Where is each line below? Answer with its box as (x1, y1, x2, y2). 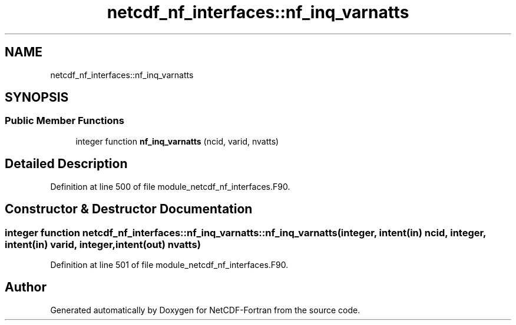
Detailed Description (5, 156, 128, 172)
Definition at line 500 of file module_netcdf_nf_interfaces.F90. (50, 181, 290, 192)
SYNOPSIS (5, 90, 69, 105)
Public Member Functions (5, 115, 124, 127)
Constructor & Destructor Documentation (5, 202, 253, 217)
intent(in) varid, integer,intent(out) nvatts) (5, 238, 201, 250)
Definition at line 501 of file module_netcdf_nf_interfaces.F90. (50, 259, 289, 270)
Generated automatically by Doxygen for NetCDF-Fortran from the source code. (50, 304, 360, 315)
